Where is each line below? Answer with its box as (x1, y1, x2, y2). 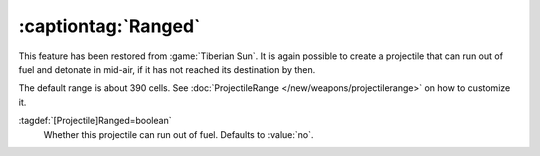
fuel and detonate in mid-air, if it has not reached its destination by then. (18, 63, 316, 75)
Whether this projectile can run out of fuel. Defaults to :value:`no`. (43, 128, 314, 140)
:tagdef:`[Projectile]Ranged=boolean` (18, 115, 172, 127)
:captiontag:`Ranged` (18, 15, 201, 37)
